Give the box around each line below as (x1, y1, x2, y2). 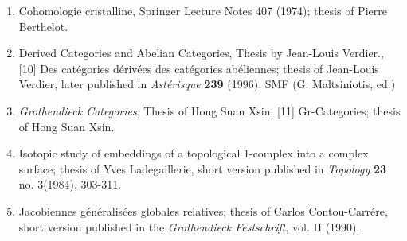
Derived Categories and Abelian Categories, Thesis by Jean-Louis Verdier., (18, 45, 384, 61)
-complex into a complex (249, 145, 369, 161)
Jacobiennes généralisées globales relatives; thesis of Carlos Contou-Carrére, (18, 202, 388, 219)
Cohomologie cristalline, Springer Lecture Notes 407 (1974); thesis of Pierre (18, 2, 387, 18)
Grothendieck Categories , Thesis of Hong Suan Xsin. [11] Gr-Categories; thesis (18, 102, 401, 119)
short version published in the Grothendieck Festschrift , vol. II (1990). (18, 218, 360, 235)
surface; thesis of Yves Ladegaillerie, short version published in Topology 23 (18, 160, 386, 177)
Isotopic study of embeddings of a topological (18, 145, 241, 161)
